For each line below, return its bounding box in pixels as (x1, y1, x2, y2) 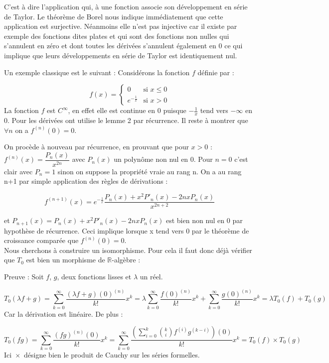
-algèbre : (112, 254, 141, 265)
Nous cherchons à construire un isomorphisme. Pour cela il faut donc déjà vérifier (4, 244, 252, 255)
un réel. (140, 271, 163, 281)
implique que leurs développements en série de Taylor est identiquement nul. (4, 50, 237, 60)
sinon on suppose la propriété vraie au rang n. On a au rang (57, 166, 242, 176)
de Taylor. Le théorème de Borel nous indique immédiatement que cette (4, 11, 223, 21)
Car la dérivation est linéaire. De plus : (4, 308, 123, 319)
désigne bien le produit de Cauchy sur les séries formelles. (24, 350, 200, 360)
